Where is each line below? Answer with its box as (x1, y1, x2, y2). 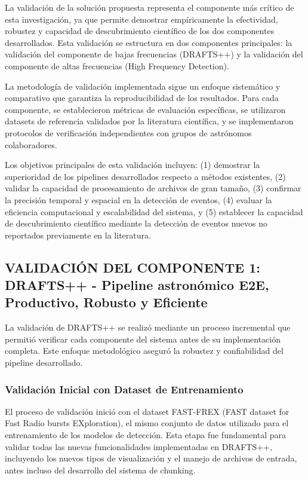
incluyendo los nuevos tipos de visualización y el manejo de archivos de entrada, (5, 452, 297, 464)
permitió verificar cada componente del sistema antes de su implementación (5, 332, 281, 345)
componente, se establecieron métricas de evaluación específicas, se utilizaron (5, 103, 286, 115)
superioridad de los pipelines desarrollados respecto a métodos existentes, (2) (5, 170, 286, 182)
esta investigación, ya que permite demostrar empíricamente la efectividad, (5, 13, 278, 25)
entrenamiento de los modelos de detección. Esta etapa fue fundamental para (5, 429, 287, 441)
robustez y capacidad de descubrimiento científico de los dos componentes (5, 25, 275, 37)
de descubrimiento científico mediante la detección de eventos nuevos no (5, 217, 268, 230)
